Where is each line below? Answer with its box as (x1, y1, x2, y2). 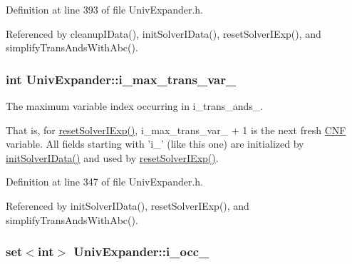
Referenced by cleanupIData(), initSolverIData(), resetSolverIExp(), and (6, 26, 321, 41)
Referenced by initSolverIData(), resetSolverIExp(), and (6, 198, 249, 213)
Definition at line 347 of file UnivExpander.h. (6, 174, 203, 189)
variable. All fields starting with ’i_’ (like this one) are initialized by (6, 136, 304, 151)
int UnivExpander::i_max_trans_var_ (6, 70, 237, 88)
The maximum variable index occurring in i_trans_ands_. (6, 98, 264, 113)
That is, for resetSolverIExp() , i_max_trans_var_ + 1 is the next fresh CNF (6, 122, 346, 137)
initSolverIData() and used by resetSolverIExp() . (6, 150, 219, 165)
